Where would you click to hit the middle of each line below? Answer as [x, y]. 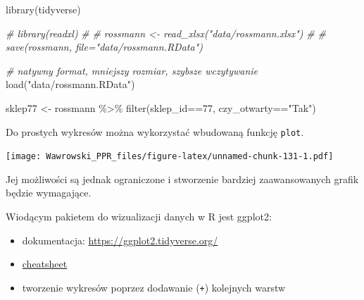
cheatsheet [45, 264]
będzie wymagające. [49, 193]
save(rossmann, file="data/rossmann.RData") [104, 47]
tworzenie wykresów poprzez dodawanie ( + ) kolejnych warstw [154, 287]
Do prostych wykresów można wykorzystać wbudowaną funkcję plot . [155, 131]
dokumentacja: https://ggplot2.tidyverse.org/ [120, 240]
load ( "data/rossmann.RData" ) [70, 84]
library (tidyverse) [43, 9]
